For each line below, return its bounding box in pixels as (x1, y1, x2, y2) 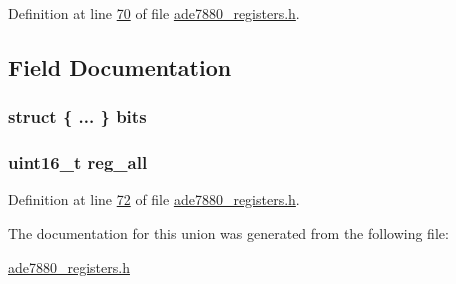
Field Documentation (8, 51, 232, 82)
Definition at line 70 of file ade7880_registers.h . (8, 3, 300, 23)
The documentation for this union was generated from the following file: (8, 223, 449, 244)
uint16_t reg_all (8, 150, 148, 175)
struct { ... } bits (8, 104, 147, 129)
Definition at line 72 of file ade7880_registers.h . (8, 189, 300, 210)
